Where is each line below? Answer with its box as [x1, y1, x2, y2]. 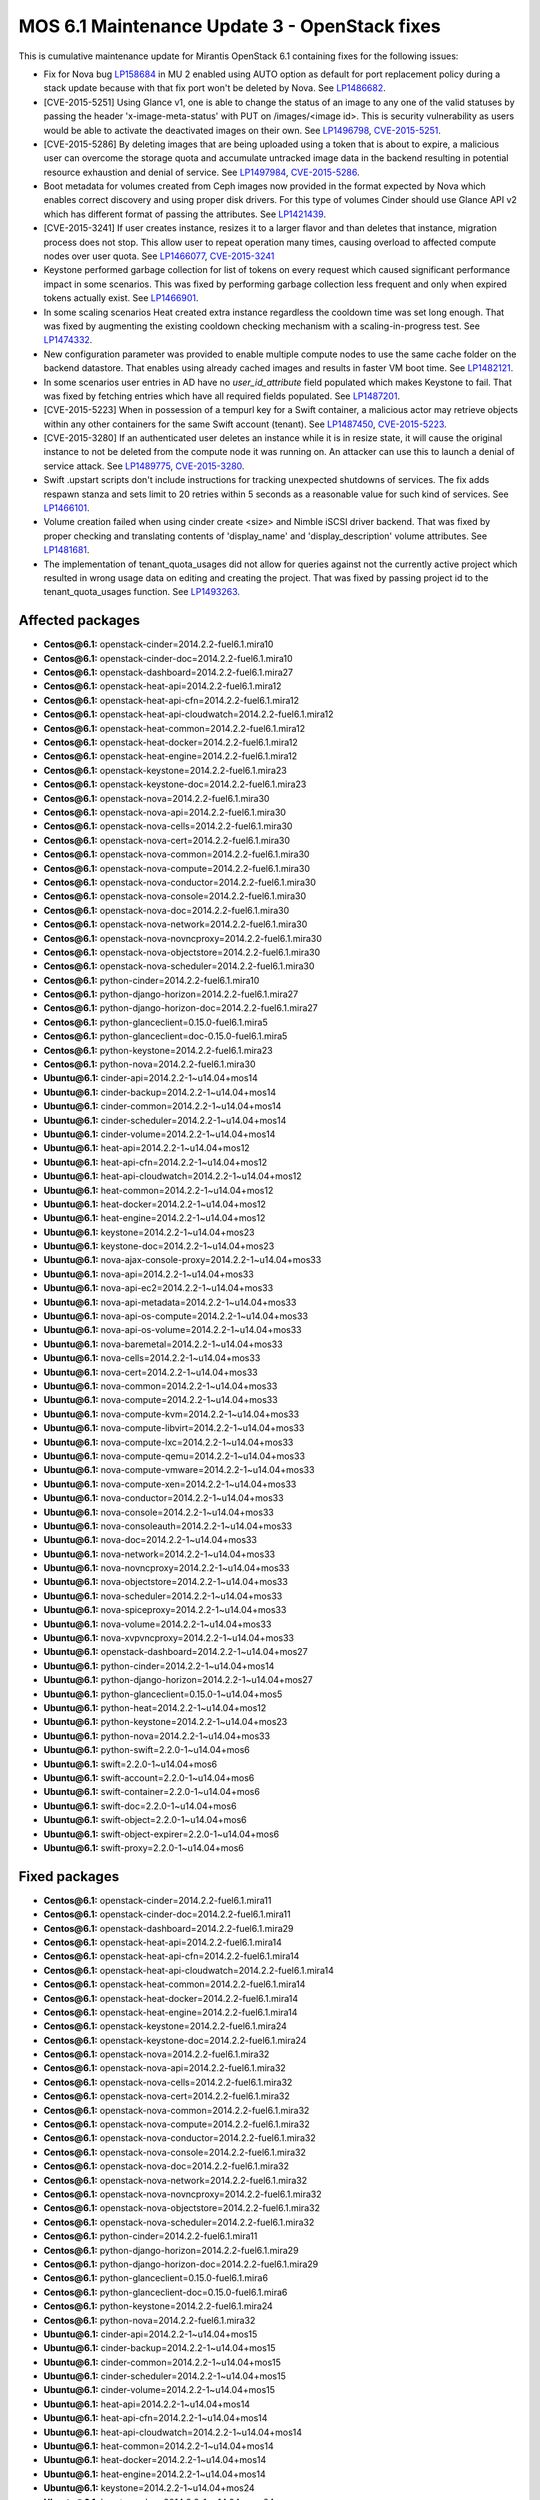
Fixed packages [18, 1868, 120, 1885]
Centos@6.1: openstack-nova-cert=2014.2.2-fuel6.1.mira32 [43, 2090, 290, 2102]
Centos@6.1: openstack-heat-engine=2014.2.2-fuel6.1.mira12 [43, 750, 298, 762]
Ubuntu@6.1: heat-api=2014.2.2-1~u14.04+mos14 [43, 2398, 250, 2410]
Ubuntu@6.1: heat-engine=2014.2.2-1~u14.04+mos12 [43, 1212, 266, 1224]
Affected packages [18, 612, 140, 629]
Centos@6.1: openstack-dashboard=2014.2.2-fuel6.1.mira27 [43, 666, 294, 679]
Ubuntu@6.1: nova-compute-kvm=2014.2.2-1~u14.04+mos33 [43, 1408, 300, 1420]
